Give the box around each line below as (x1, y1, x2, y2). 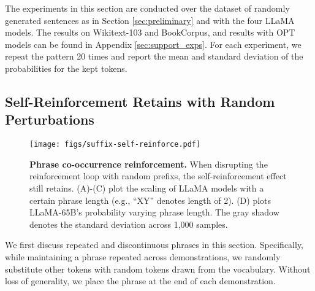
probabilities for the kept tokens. (5, 61, 127, 74)
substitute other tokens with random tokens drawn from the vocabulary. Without (5, 262, 311, 275)
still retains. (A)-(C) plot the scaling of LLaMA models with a (29, 182, 264, 194)
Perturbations (5, 110, 94, 129)
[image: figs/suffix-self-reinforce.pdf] (29, 140, 201, 149)
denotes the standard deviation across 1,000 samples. (29, 217, 228, 230)
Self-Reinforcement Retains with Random (5, 91, 275, 111)
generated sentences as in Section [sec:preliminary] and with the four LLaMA (5, 14, 295, 26)
